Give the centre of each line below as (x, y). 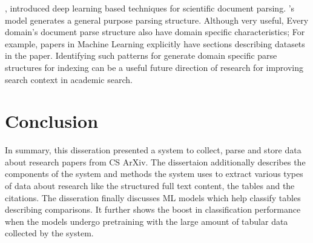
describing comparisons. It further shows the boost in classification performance (153, 209)
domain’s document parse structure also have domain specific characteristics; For (155, 32)
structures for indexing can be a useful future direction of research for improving (154, 67)
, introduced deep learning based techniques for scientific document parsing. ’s (150, 8)
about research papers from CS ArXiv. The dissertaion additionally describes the (155, 161)
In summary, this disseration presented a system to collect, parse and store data (153, 150)
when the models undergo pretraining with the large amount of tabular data (147, 221)
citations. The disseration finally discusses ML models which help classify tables (153, 197)
